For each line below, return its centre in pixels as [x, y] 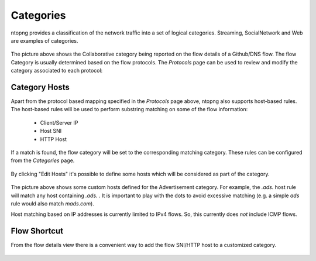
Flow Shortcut [37, 231]
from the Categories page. [43, 160]
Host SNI [51, 131]
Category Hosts [40, 87]
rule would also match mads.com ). [53, 203]
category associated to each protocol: [57, 71]
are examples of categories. [44, 40]
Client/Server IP [59, 122]
